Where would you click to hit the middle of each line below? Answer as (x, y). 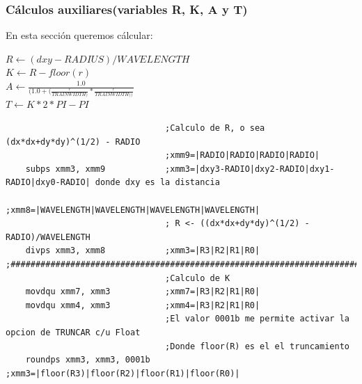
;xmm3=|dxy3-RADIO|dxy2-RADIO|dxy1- (250, 169)
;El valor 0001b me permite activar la (257, 319)
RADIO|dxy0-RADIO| (48, 183)
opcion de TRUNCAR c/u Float (73, 332)
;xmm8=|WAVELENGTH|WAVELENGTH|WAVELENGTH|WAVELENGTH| (133, 210)
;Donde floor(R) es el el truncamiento (257, 346)
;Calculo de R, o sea (215, 128)
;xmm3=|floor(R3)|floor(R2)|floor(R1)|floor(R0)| (123, 373)
